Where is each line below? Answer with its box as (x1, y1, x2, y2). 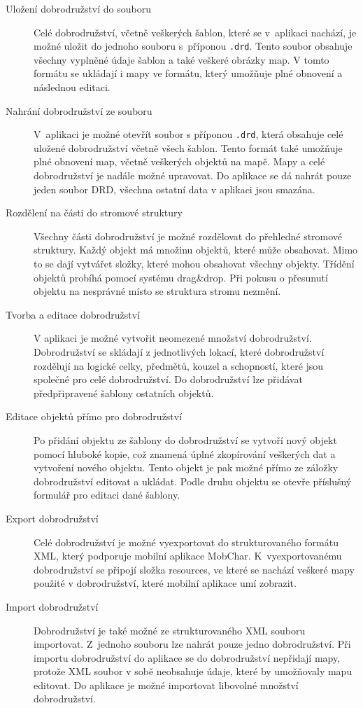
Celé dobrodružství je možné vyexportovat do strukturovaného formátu (34, 534, 339, 549)
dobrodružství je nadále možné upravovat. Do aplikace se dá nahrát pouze (34, 168, 352, 183)
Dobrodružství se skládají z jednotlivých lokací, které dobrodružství (34, 345, 325, 359)
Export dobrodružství (6, 511, 99, 525)
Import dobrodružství (6, 599, 99, 613)
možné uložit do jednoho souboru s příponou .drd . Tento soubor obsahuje (34, 39, 353, 53)
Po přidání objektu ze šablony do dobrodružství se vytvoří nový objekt (34, 432, 337, 447)
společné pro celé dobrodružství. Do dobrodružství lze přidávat (34, 372, 303, 387)
